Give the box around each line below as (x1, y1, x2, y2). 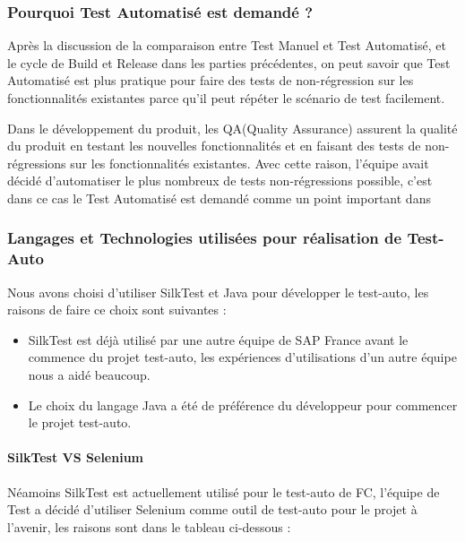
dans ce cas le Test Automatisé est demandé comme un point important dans (7, 188, 431, 207)
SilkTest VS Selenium (7, 448, 143, 467)
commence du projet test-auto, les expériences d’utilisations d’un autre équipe (28, 348, 457, 366)
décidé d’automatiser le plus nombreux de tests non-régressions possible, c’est (7, 171, 433, 190)
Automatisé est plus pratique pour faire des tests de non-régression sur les (7, 71, 414, 90)
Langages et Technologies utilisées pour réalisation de (7, 227, 402, 249)
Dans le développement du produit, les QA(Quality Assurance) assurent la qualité (7, 118, 458, 137)
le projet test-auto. (28, 413, 132, 432)
